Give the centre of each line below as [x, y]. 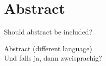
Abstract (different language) [48, 48]
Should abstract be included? [48, 32]
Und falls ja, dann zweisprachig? [53, 58]
